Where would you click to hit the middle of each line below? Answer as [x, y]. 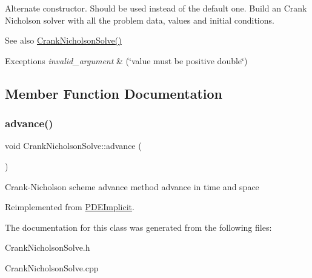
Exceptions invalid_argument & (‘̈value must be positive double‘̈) [126, 60]
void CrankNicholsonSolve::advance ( [73, 146]
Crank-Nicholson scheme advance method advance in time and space [132, 186]
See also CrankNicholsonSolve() [63, 40]
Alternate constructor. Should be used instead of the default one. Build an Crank [156, 8]
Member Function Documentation [114, 93]
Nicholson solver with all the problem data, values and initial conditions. [140, 20]
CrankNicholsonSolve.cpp [52, 267]
